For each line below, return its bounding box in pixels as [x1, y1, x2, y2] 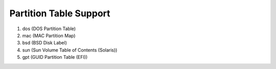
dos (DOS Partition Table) [22, 26, 76, 32]
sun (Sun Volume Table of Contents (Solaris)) [22, 47, 118, 53]
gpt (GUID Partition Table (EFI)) [22, 54, 88, 60]
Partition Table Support [9, 8, 110, 19]
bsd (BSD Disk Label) [22, 40, 67, 46]
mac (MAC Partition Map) [22, 32, 76, 38]
